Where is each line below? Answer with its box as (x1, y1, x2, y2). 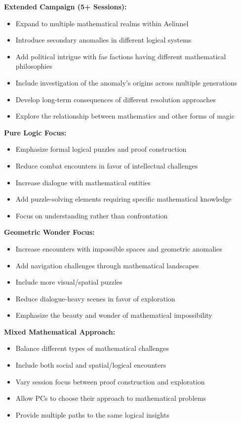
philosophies (15, 61, 52, 71)
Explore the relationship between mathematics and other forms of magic (15, 111, 235, 121)
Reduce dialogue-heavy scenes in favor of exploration (15, 293, 175, 303)
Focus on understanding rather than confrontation (15, 210, 168, 220)
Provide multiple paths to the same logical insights (15, 409, 169, 420)
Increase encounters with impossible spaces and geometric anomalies (15, 243, 222, 254)
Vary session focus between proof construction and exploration (15, 376, 205, 386)
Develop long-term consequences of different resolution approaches (15, 94, 216, 104)
